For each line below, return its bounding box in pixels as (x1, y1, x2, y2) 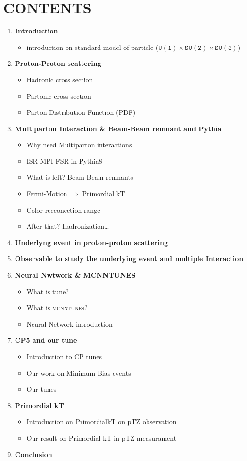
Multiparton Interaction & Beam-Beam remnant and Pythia (15, 123, 222, 133)
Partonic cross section (26, 91, 91, 101)
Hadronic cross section (26, 74, 93, 84)
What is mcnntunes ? (26, 302, 88, 313)
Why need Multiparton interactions (26, 140, 132, 150)
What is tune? (26, 286, 69, 296)
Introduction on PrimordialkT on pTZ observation (26, 416, 177, 427)
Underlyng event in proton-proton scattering (15, 237, 168, 247)
